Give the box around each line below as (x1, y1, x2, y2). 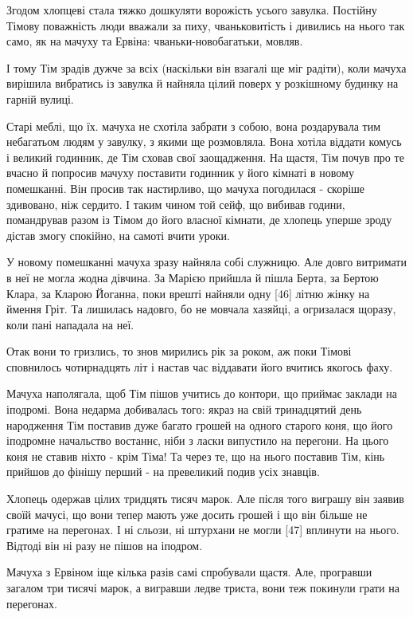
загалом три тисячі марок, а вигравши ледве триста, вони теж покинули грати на (6, 580, 399, 595)
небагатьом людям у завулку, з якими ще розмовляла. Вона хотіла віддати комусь (6, 133, 402, 150)
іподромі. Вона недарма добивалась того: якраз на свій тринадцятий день (6, 401, 362, 418)
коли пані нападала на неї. (6, 316, 134, 332)
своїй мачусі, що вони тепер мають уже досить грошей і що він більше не (6, 505, 368, 522)
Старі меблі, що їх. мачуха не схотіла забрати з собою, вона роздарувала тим (6, 117, 381, 134)
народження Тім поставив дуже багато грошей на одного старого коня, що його (6, 416, 393, 433)
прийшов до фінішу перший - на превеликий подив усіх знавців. (6, 463, 320, 480)
